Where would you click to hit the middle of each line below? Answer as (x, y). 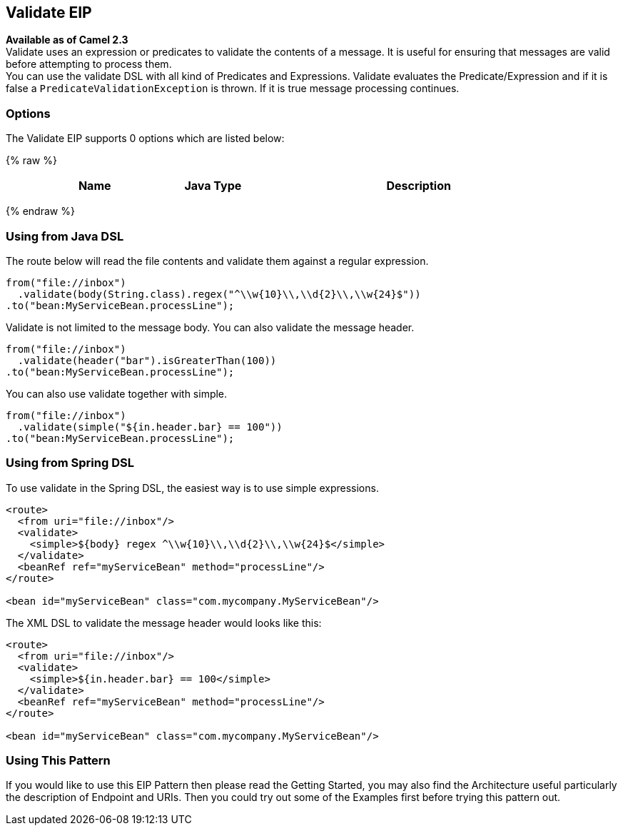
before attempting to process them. (89, 64)
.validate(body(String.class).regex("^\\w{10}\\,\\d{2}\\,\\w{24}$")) (219, 294)
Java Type (213, 186)
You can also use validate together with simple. (117, 393)
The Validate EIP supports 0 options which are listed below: (145, 138)
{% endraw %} (40, 211)
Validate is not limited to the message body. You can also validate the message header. (210, 327)
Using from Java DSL (65, 236)
